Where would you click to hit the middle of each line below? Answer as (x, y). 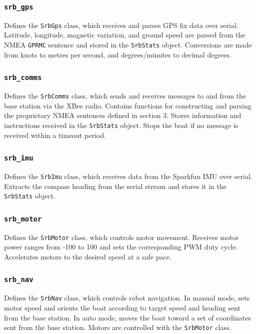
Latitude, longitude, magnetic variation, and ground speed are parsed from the (125, 35)
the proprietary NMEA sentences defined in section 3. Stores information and (123, 115)
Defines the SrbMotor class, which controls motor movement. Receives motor (121, 237)
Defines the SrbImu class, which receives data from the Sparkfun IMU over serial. (128, 176)
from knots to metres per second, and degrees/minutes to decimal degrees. (118, 54)
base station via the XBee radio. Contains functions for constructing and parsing (128, 105)
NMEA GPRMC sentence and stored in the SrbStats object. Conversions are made (128, 45)
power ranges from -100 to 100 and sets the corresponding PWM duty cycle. (121, 247)
